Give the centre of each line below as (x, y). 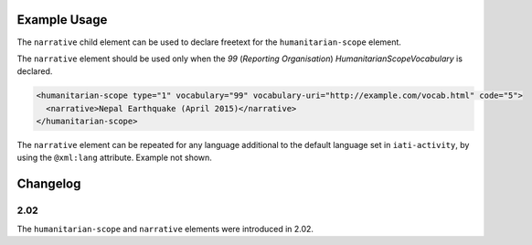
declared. (35, 71)
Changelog (49, 184)
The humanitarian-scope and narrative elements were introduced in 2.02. (165, 229)
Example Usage (62, 20)
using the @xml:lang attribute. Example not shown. (114, 158)
